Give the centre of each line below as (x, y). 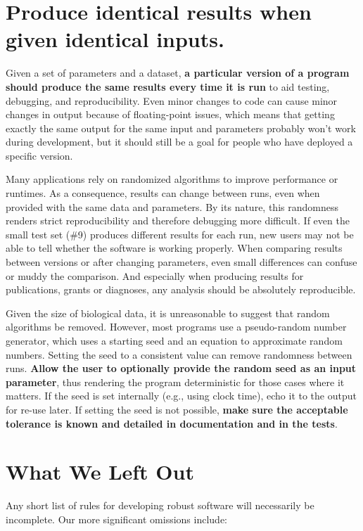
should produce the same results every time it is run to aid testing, (168, 86)
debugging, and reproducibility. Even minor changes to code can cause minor (172, 100)
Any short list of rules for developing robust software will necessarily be (160, 505)
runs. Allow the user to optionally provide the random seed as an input (181, 368)
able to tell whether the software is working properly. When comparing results (174, 248)
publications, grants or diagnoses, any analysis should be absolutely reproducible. (181, 289)
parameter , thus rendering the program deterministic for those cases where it (175, 382)
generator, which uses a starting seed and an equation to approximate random (174, 340)
